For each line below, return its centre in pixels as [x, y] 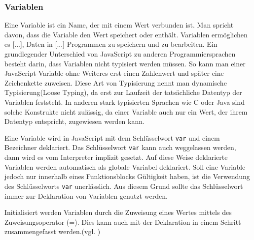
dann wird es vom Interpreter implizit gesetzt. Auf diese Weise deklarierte [116, 157]
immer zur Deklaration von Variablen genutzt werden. [86, 195]
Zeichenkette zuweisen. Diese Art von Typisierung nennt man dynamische [116, 82]
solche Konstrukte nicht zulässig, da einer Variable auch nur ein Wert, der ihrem [126, 111]
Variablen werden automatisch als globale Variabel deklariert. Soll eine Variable [125, 166]
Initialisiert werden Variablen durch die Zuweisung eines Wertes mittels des [118, 212]
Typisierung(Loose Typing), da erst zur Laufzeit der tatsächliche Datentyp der [123, 92]
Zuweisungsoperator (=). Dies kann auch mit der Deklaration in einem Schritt [123, 222]
